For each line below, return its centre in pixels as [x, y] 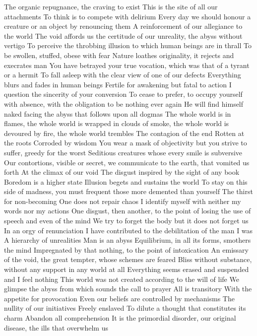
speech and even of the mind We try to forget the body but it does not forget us [126, 221]
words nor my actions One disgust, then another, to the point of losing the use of [128, 211]
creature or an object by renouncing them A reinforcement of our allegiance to [123, 26]
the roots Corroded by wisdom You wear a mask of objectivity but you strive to [126, 143]
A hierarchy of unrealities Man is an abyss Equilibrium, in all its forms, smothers [128, 240]
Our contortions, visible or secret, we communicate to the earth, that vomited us [127, 162]
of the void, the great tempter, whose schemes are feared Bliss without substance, [128, 259]
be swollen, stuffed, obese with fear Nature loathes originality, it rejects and [119, 55]
